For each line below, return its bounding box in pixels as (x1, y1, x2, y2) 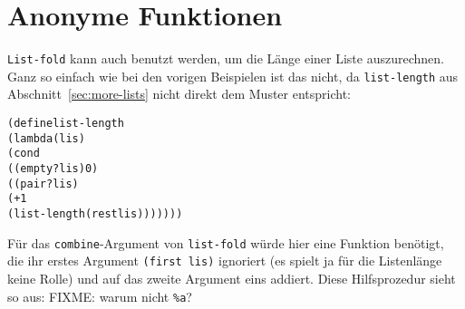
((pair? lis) (7, 177, 79, 190)
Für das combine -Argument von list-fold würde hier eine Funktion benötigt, (7, 233, 444, 252)
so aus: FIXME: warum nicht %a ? (7, 286, 192, 305)
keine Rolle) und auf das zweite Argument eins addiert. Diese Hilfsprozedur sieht (7, 268, 456, 287)
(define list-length (7, 117, 124, 130)
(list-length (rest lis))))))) (7, 207, 183, 220)
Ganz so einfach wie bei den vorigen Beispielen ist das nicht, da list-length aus (7, 66, 459, 85)
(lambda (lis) (7, 131, 85, 145)
